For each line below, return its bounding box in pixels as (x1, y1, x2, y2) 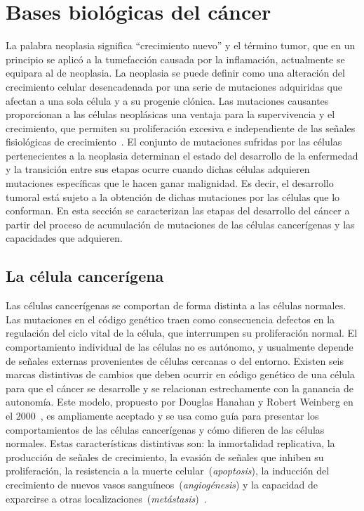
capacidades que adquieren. (6, 231, 123, 245)
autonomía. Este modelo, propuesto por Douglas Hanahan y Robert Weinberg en (6, 394, 353, 409)
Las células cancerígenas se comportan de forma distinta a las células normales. (6, 298, 346, 313)
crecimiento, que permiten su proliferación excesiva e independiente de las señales (6, 120, 356, 135)
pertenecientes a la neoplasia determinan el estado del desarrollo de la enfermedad (6, 148, 358, 162)
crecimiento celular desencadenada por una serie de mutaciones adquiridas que (6, 79, 342, 93)
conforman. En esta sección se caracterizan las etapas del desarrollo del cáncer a (6, 203, 350, 218)
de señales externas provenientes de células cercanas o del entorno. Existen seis (6, 353, 344, 368)
